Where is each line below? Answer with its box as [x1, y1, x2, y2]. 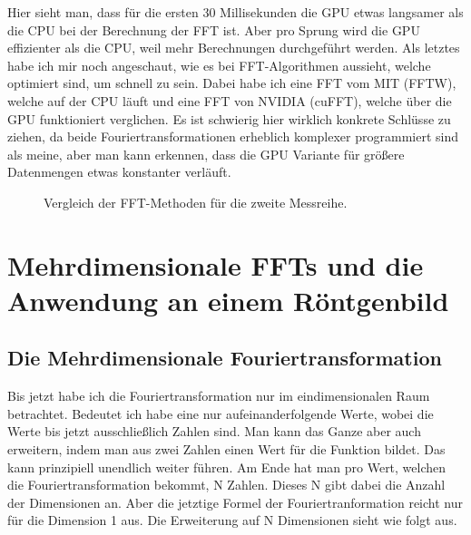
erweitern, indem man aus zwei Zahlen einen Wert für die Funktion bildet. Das [7, 440, 446, 459]
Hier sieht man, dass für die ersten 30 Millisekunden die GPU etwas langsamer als [7, 3, 464, 21]
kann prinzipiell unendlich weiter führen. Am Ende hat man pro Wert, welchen [7, 457, 446, 476]
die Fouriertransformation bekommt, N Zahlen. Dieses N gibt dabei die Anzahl [7, 475, 446, 494]
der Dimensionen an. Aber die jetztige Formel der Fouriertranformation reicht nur [7, 492, 463, 511]
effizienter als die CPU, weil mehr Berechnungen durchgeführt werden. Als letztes [7, 38, 460, 57]
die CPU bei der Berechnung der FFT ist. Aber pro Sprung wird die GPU [7, 20, 420, 39]
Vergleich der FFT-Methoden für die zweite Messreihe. [44, 192, 348, 211]
